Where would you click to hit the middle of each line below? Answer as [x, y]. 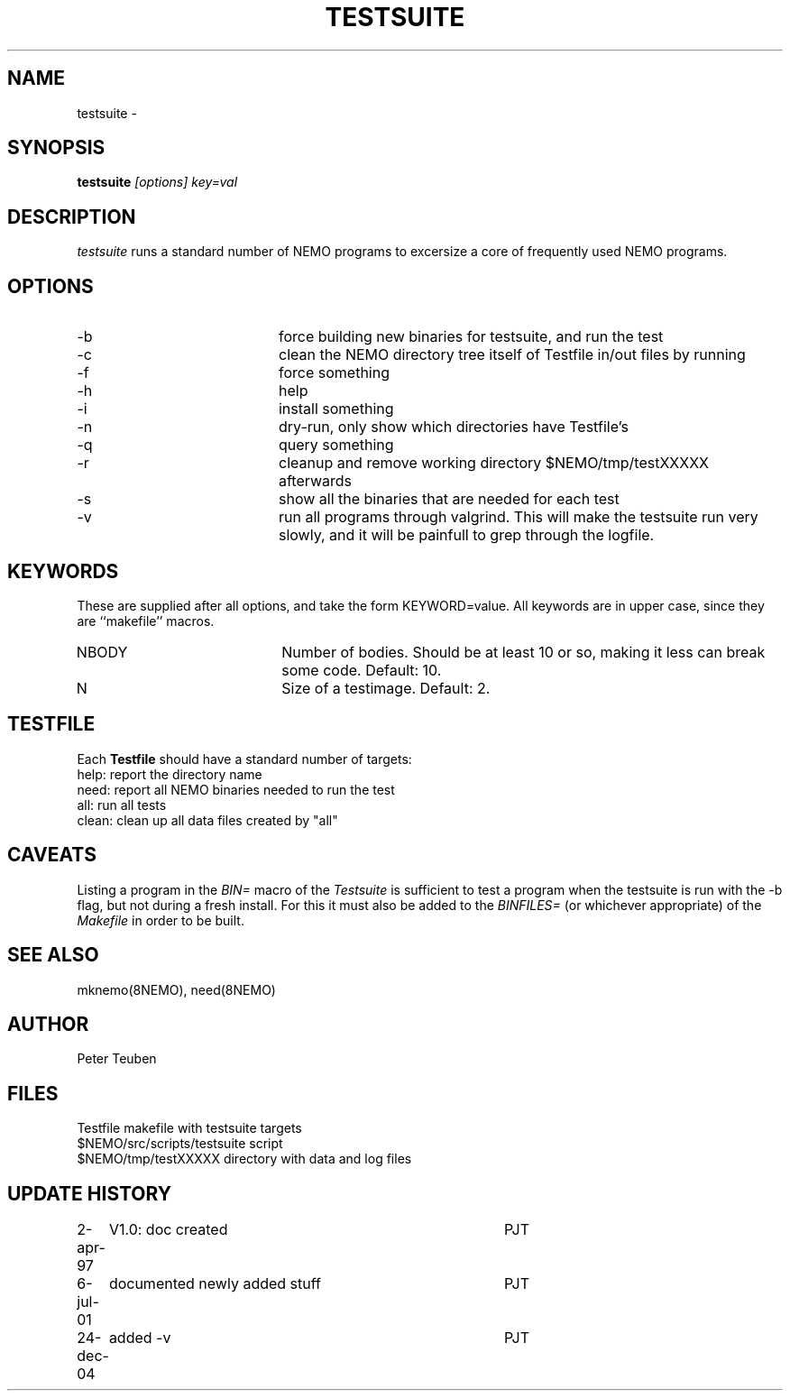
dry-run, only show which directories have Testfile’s [453, 427]
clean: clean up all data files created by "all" [207, 820]
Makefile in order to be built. [161, 920]
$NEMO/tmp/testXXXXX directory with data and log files [244, 1159]
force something [334, 373]
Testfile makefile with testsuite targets [189, 1128]
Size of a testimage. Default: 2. [386, 688]
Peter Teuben [117, 1059]
